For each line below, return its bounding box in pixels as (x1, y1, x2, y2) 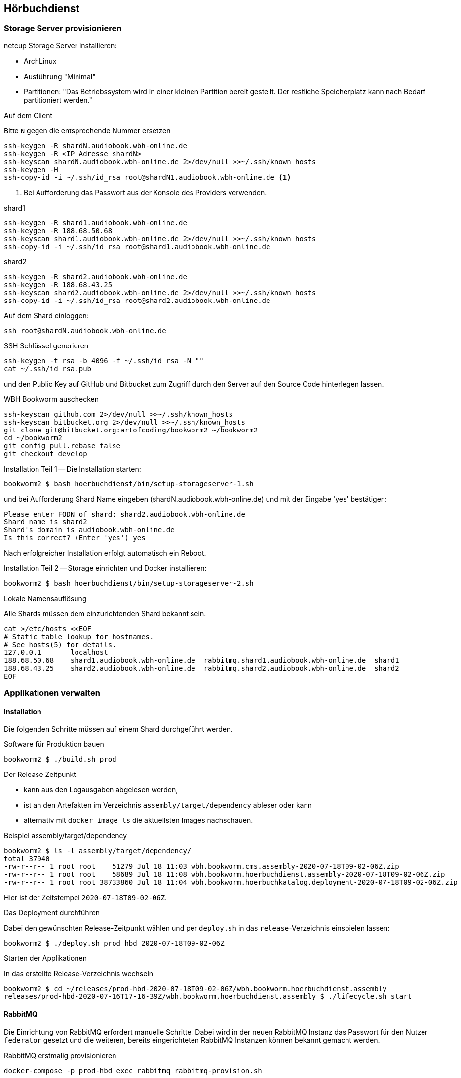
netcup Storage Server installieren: (4, 41, 117, 50)
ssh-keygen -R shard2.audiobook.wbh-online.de (4, 272, 187, 281)
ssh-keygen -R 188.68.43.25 (4, 280, 113, 289)
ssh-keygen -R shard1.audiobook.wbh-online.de (4, 218, 187, 227)
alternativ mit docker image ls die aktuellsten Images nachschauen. (24, 816, 253, 825)
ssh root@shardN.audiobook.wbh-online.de (4, 326, 166, 335)
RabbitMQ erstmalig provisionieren (4, 1051, 116, 1060)
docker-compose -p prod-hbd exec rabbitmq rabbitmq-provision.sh (4, 1066, 262, 1075)
